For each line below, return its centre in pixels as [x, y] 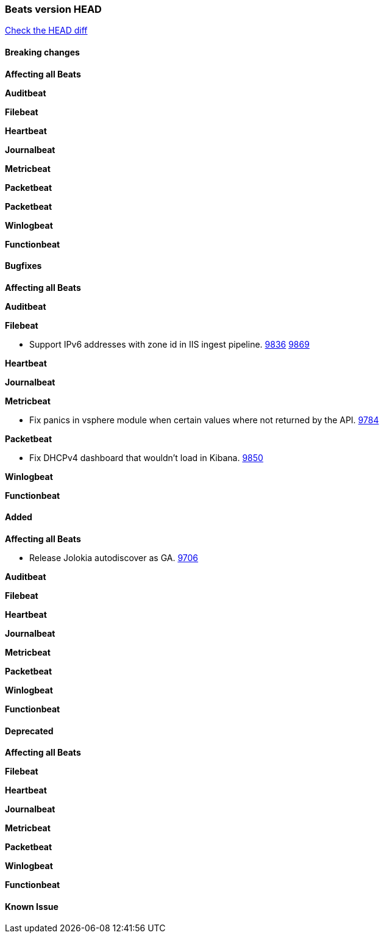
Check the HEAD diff [46, 30]
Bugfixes [23, 266]
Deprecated [29, 731]
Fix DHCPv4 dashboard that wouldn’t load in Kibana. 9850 [146, 457]
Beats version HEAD [53, 9]
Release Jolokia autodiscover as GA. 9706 [114, 558]
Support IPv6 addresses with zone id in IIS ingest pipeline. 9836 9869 [169, 344]
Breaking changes [42, 52]
